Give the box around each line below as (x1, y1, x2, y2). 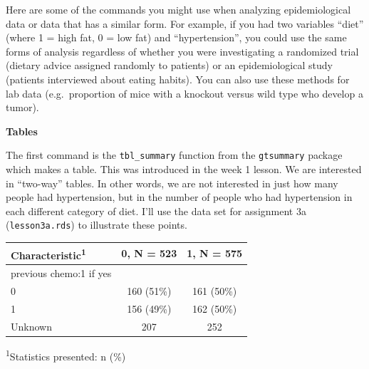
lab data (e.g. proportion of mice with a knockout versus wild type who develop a (6, 85, 363, 100)
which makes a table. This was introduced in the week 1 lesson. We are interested (6, 162, 362, 176)
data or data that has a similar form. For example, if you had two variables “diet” (6, 16, 364, 31)
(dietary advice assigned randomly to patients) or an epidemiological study (6, 58, 333, 73)
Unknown (11, 318, 52, 333)
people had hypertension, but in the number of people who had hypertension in (6, 189, 353, 204)
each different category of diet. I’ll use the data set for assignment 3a (6, 203, 306, 218)
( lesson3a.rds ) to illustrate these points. (6, 217, 187, 232)
